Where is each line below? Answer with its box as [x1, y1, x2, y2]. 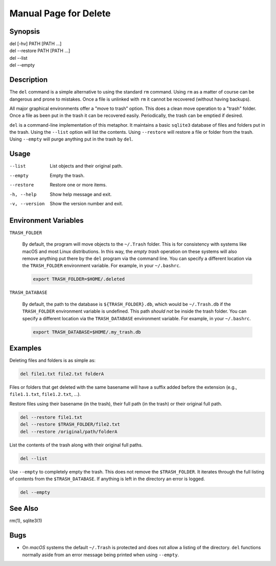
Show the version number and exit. [50, 200, 124, 206]
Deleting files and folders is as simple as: [9, 358, 96, 364]
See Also [9, 504, 38, 513]
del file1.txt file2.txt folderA [20, 371, 104, 377]
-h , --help [9, 192, 37, 197]
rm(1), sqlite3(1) [9, 517, 42, 524]
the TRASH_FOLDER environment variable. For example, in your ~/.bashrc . [22, 263, 181, 269]
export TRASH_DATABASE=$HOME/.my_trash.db [33, 329, 141, 335]
